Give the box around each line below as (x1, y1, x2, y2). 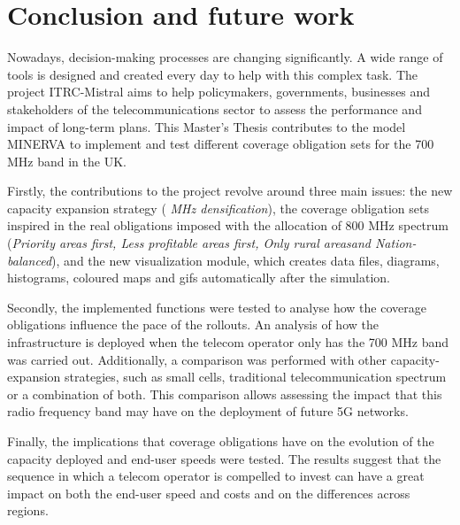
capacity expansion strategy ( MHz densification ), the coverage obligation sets (7, 198, 429, 217)
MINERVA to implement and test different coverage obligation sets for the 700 (7, 135, 434, 153)
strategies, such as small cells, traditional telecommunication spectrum (65, 367, 447, 386)
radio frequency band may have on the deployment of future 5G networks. (7, 402, 409, 421)
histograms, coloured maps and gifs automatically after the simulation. (7, 268, 390, 287)
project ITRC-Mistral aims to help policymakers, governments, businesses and (7, 82, 431, 101)
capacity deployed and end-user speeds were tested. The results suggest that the (7, 449, 441, 467)
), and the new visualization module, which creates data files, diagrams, (51, 251, 440, 269)
